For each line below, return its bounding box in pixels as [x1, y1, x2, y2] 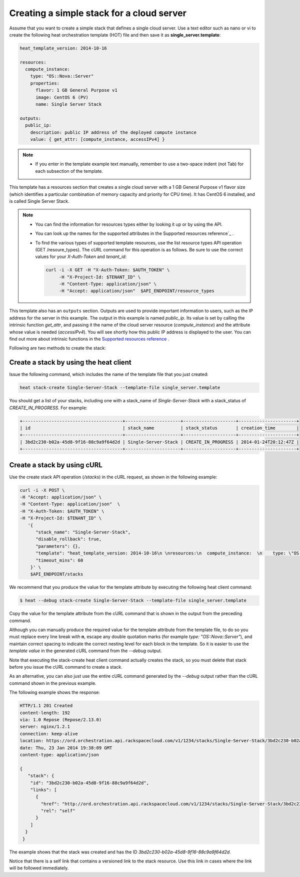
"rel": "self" [40, 808, 75, 814]
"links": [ [30, 787, 57, 792]
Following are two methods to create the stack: [9, 345, 106, 351]
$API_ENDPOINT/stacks [30, 571, 83, 577]
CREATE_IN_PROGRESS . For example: [9, 405, 87, 411]
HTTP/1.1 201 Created [19, 703, 73, 709]
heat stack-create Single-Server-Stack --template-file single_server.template [19, 385, 220, 391]
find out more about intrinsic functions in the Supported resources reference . [9, 336, 169, 342]
